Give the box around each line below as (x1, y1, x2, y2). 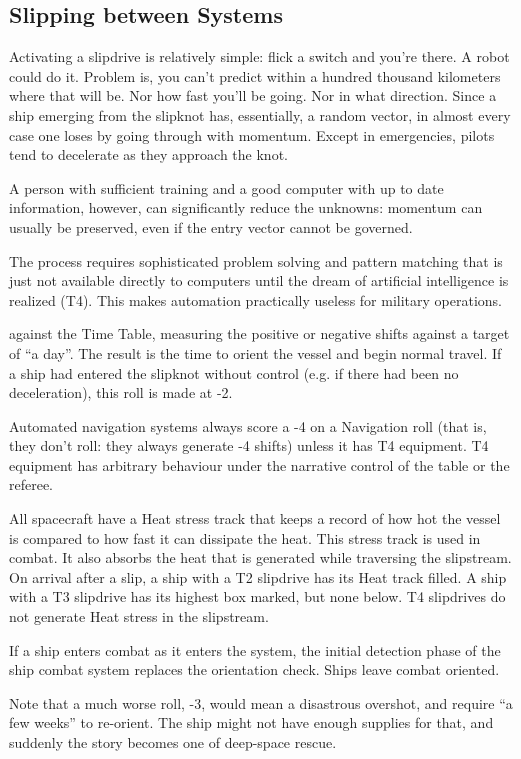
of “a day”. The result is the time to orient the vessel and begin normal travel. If (9, 342, 502, 363)
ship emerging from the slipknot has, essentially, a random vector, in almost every (9, 104, 511, 125)
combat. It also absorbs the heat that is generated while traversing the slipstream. (9, 547, 512, 568)
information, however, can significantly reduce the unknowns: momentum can (9, 197, 483, 218)
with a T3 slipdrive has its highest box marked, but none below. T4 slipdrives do (9, 586, 506, 607)
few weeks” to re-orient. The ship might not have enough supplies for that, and (9, 712, 494, 733)
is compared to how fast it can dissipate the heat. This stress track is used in (9, 527, 481, 548)
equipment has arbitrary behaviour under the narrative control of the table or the (9, 454, 510, 475)
